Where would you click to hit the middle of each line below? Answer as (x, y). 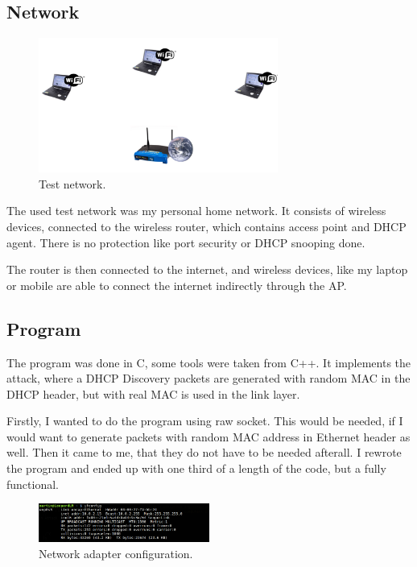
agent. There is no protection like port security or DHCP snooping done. (186, 242)
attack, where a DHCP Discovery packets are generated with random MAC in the (208, 378)
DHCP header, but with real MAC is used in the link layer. (153, 393)
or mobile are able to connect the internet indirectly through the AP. (177, 285)
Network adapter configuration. (116, 553)
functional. (33, 484)
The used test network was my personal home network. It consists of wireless (196, 211)
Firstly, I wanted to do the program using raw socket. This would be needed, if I (205, 421)
